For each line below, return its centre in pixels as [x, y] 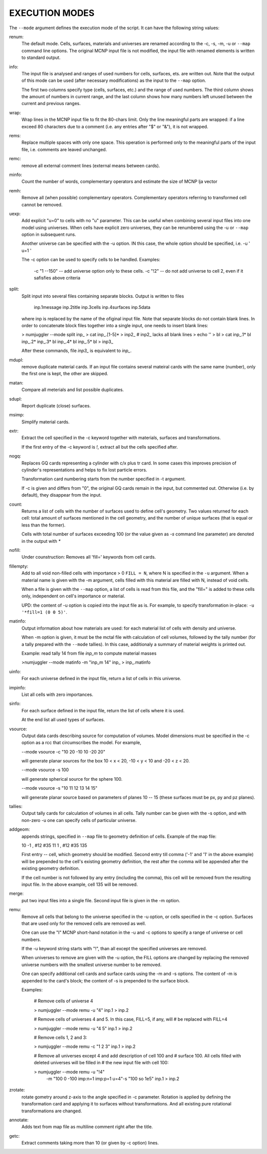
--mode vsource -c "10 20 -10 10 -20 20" [64, 751]
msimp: [17, 415]
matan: [16, 383]
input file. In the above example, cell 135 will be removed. [80, 884]
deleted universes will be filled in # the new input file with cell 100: [101, 1063]
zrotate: [17, 1090]
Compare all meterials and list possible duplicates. [73, 390]
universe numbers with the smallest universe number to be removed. [91, 965]
